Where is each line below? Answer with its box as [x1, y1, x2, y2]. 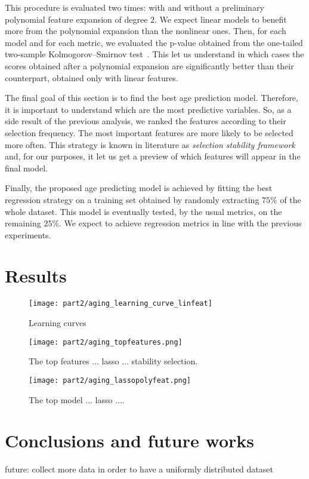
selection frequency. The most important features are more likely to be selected [5, 126, 293, 139]
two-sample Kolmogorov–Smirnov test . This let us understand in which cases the [5, 48, 304, 60]
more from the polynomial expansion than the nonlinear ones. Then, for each [5, 24, 286, 37]
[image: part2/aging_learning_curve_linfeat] [29, 299, 212, 308]
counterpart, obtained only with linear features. [5, 71, 178, 84]
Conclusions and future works [5, 428, 254, 453]
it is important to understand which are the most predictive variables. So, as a [5, 103, 292, 115]
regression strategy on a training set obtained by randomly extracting [5, 193, 259, 205]
